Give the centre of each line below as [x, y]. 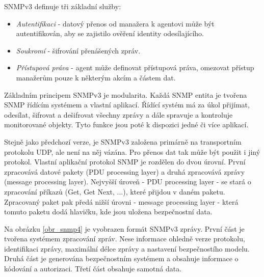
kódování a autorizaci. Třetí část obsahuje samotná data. [93, 269]
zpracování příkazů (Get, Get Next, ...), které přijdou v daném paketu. [115, 191]
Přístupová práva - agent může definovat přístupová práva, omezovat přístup [135, 67]
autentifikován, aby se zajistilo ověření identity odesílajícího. [110, 33]
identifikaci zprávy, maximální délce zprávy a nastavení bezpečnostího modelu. [127, 248]
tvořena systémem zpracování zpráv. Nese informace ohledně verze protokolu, [125, 239]
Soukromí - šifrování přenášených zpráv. [78, 50]
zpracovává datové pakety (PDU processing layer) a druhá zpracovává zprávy [125, 171]
